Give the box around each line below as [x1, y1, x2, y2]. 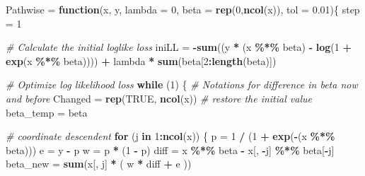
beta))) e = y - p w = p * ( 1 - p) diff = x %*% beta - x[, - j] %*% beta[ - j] [6, 142, 335, 157]
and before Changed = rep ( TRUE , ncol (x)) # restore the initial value [6, 90, 312, 105]
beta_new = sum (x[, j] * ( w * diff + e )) [6, 156, 192, 171]
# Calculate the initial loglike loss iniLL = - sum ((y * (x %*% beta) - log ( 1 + [6, 40, 352, 54]
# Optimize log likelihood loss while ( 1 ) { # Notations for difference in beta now [6, 77, 358, 92]
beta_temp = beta [6, 105, 88, 119]
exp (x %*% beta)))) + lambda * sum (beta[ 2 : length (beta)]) [6, 53, 277, 68]
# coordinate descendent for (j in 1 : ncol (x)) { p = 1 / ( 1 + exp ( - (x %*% [6, 129, 335, 143]
